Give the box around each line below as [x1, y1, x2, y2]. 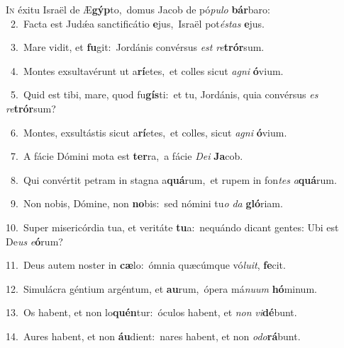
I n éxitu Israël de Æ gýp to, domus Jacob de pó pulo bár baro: [6, 2, 270, 16]
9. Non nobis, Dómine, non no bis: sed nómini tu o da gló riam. [10, 196, 283, 211]
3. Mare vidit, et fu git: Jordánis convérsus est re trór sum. [10, 40, 265, 54]
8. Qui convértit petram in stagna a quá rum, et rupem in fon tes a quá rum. [10, 172, 337, 187]
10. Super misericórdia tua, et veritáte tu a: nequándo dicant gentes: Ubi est [6, 219, 339, 234]
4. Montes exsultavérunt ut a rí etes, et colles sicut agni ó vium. [10, 63, 284, 78]
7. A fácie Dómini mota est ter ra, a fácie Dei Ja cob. [10, 149, 243, 163]
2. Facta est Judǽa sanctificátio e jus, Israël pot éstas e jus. [10, 16, 265, 30]
